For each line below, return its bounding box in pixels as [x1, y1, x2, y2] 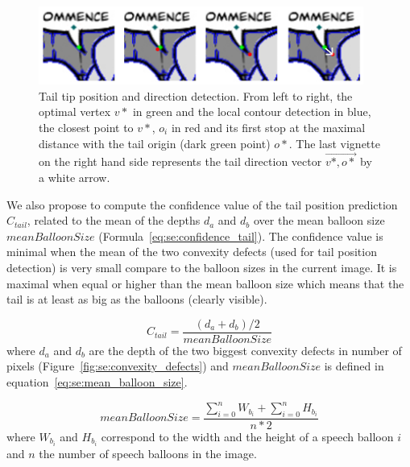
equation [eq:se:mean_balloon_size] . [6, 374, 188, 391]
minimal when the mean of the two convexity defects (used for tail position [6, 243, 377, 260]
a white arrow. [39, 169, 110, 186]
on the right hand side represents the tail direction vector [39, 153, 322, 170]
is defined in [324, 357, 384, 374]
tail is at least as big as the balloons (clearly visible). [6, 291, 267, 308]
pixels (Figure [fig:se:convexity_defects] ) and [6, 357, 229, 374]
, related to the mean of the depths [27, 212, 201, 229]
